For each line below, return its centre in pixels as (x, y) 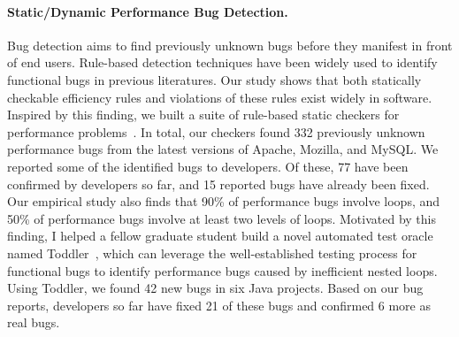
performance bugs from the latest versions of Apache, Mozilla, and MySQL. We (223, 149)
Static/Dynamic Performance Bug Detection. (148, 11)
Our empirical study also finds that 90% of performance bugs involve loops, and (224, 201)
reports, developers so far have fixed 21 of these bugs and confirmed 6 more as (219, 305)
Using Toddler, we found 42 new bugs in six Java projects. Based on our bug (215, 288)
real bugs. (34, 322)
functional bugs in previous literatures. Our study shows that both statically (214, 79)
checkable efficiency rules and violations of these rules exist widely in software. (220, 97)
